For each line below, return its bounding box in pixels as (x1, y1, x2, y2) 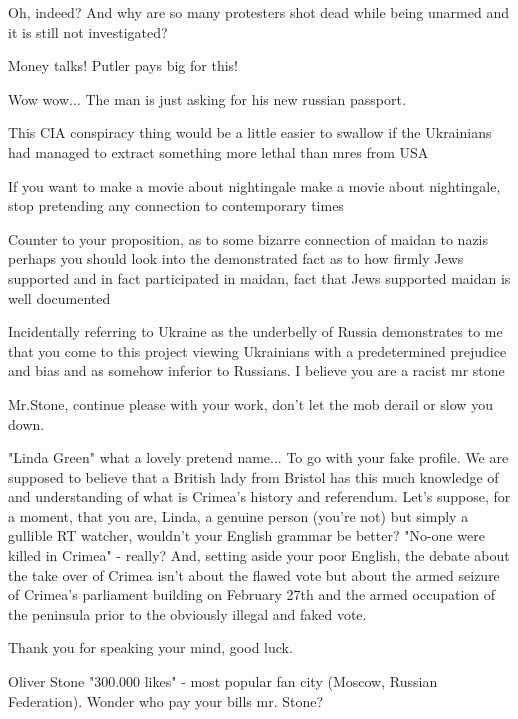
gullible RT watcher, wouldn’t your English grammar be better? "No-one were (8, 525, 485, 546)
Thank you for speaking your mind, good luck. (8, 637, 293, 658)
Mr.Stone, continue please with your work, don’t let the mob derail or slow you (8, 393, 493, 414)
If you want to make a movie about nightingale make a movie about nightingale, (8, 175, 501, 196)
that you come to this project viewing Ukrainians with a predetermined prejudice (8, 340, 507, 361)
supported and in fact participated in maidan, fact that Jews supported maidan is (8, 267, 511, 288)
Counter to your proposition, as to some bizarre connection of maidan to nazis (8, 228, 489, 249)
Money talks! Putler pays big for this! (8, 55, 238, 76)
